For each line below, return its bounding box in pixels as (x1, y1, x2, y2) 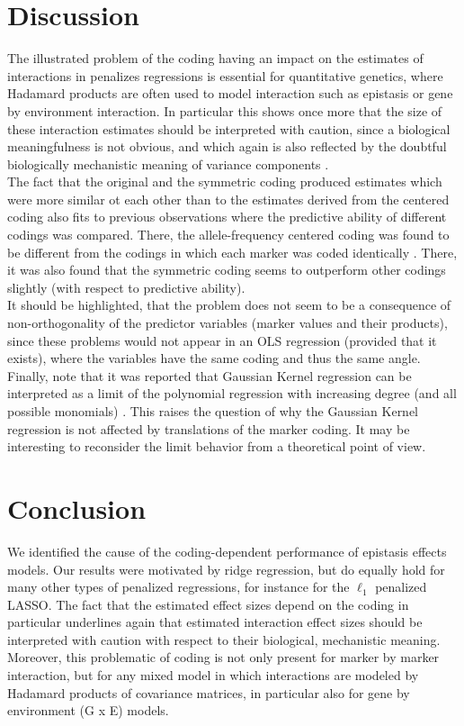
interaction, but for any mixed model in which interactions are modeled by (7, 666, 419, 685)
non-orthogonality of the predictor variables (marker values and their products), (7, 313, 448, 332)
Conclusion (7, 489, 147, 526)
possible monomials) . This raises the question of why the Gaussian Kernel (7, 402, 419, 420)
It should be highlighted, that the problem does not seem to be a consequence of (7, 295, 451, 314)
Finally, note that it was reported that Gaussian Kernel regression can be (7, 366, 412, 385)
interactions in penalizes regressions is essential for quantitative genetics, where (7, 66, 443, 85)
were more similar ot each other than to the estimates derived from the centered (7, 189, 450, 208)
